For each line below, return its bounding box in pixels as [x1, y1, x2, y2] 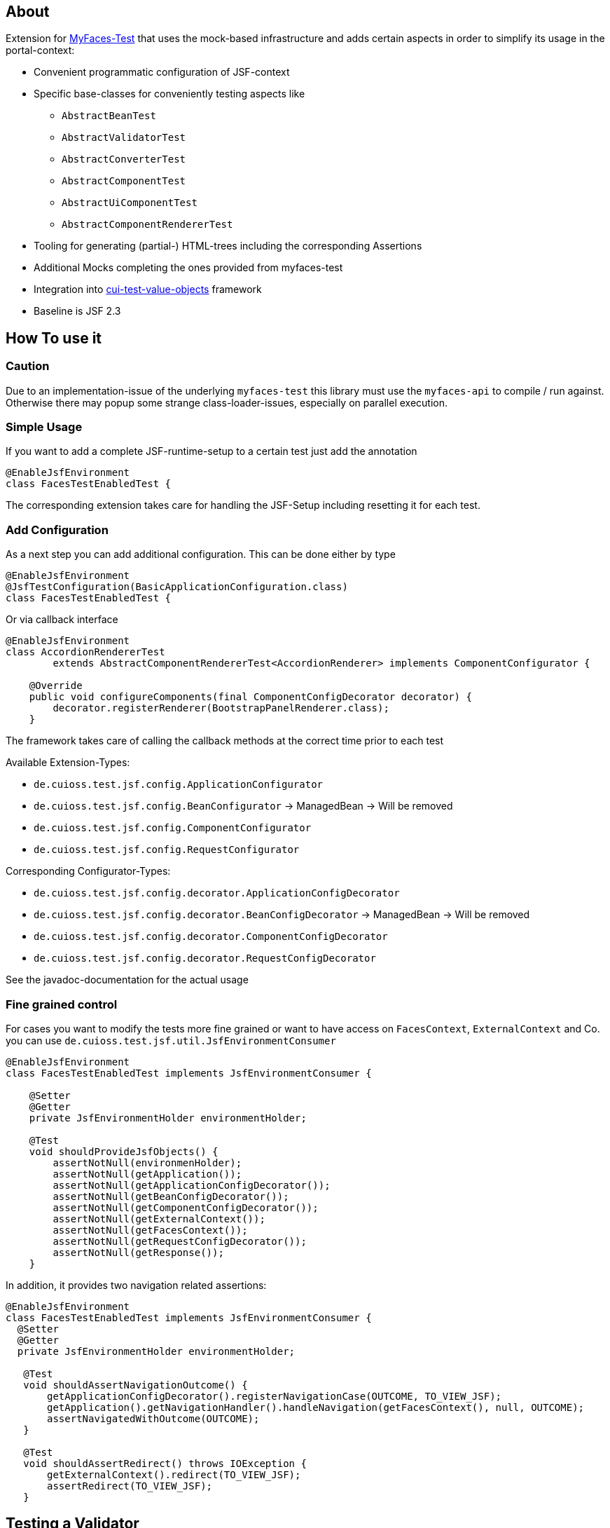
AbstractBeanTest [62, 110, 156, 122]
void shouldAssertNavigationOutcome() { [23, 1379, 248, 1391]
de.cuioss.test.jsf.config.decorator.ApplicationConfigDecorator [34, 887, 400, 899]
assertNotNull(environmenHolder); [53, 1157, 242, 1168]
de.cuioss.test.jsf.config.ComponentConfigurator [34, 822, 312, 834]
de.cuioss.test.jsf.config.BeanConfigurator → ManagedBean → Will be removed [34, 800, 453, 812]
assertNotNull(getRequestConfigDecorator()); [53, 1235, 307, 1247]
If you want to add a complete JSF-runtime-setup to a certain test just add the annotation [6, 445, 417, 458]
